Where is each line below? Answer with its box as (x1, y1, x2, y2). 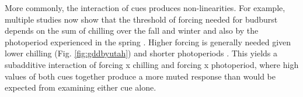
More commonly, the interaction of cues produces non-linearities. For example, (5, 2, 285, 13)
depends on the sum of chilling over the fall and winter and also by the (5, 24, 259, 37)
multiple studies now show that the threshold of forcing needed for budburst (5, 13, 278, 25)
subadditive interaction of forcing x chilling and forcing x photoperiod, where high (5, 58, 299, 70)
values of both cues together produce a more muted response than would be (5, 70, 276, 82)
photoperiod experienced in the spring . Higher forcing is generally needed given (5, 35, 291, 48)
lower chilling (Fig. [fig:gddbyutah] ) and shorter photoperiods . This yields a (5, 47, 278, 59)
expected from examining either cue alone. (5, 81, 156, 94)
